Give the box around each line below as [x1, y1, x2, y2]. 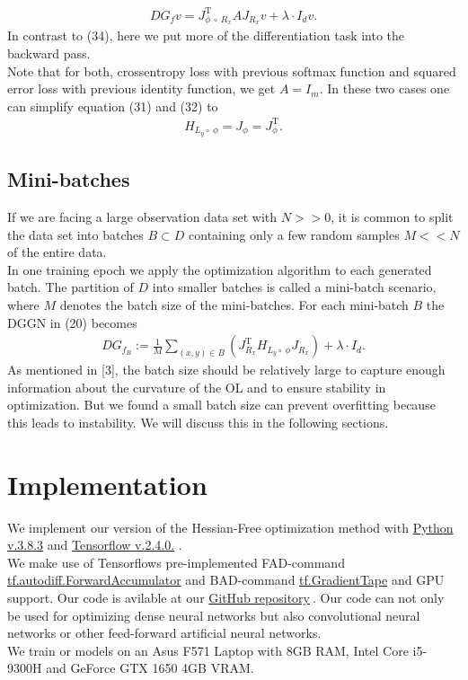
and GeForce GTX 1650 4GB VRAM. [46, 658, 254, 677]
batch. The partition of [7, 278, 134, 296]
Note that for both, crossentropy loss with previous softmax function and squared [7, 61, 456, 80]
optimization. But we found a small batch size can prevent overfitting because [7, 395, 436, 414]
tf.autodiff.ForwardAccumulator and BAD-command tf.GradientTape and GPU [7, 570, 445, 589]
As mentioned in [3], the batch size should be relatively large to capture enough [7, 360, 446, 379]
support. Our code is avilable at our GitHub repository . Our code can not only [7, 588, 445, 607]
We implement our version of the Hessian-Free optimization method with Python [7, 517, 454, 536]
